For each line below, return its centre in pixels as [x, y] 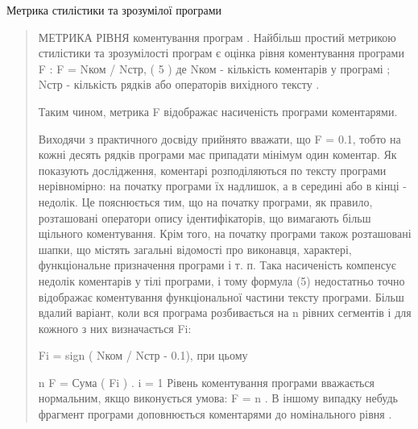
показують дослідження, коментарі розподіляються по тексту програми [212, 170]
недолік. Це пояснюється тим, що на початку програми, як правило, [205, 201]
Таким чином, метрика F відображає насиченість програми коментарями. [218, 111]
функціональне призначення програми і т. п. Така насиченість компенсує [217, 265]
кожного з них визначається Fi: [115, 328]
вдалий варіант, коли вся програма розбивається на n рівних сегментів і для [225, 312]
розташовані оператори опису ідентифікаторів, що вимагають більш [205, 217]
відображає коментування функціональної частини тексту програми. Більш [221, 296]
